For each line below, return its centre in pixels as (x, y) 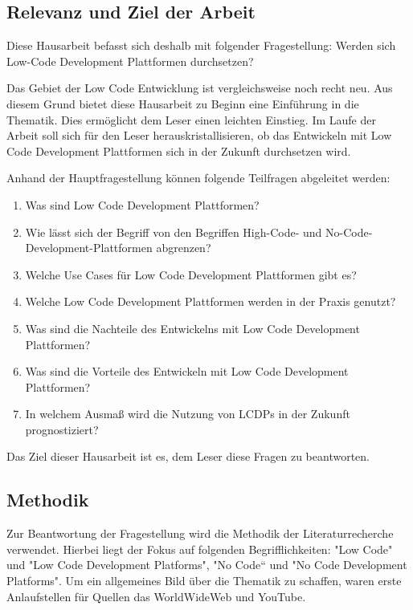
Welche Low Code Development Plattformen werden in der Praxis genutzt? (211, 301)
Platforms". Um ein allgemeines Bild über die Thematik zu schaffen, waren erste (204, 581)
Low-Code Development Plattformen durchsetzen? (130, 61)
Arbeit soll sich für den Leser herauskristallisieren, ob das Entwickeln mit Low (199, 135)
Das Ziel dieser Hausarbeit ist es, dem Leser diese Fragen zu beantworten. (188, 456)
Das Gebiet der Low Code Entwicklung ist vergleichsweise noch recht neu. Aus (200, 88)
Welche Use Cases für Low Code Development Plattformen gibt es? (191, 274)
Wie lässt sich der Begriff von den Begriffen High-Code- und (174, 232)
